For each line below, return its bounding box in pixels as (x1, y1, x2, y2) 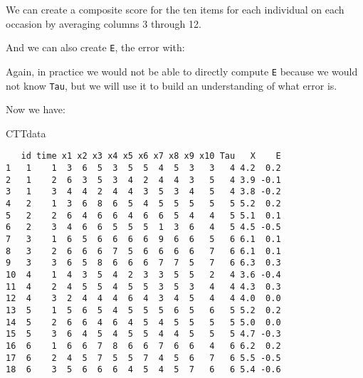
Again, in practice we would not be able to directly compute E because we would (6, 63, 358, 78)
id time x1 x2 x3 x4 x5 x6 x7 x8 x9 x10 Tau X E (21, 151, 281, 162)
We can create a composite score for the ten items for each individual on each (6, 2, 344, 16)
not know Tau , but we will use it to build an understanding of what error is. (6, 78, 337, 93)
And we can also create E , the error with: (6, 40, 185, 55)
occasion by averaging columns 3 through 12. (6, 16, 201, 31)
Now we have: (6, 102, 65, 117)
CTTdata (6, 125, 46, 140)
